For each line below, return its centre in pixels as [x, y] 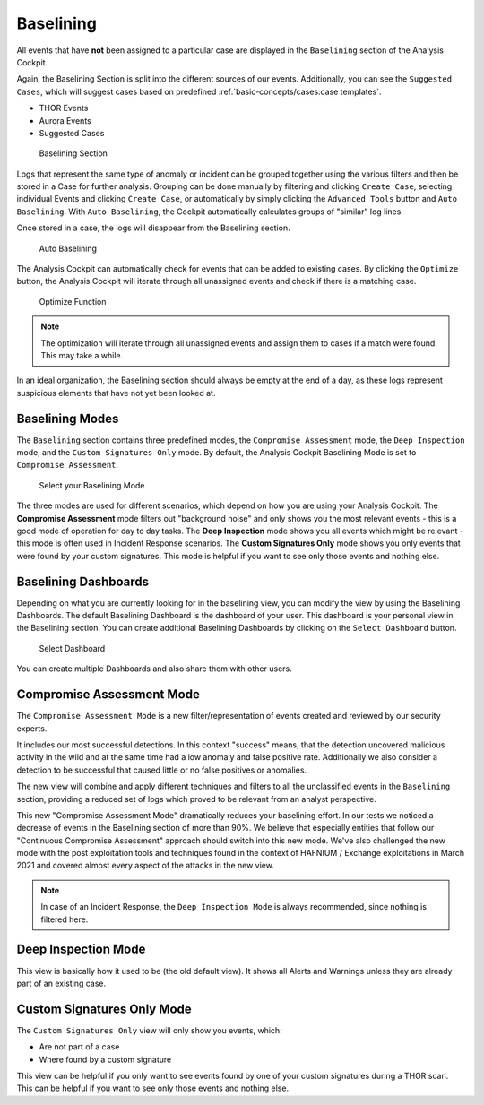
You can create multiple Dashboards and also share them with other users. [154, 669]
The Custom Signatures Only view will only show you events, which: [149, 1030]
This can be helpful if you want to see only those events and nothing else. [153, 1088]
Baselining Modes [68, 418]
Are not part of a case [79, 1047]
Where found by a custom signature [105, 1059]
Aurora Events [65, 120]
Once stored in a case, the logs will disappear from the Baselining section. [153, 228]
